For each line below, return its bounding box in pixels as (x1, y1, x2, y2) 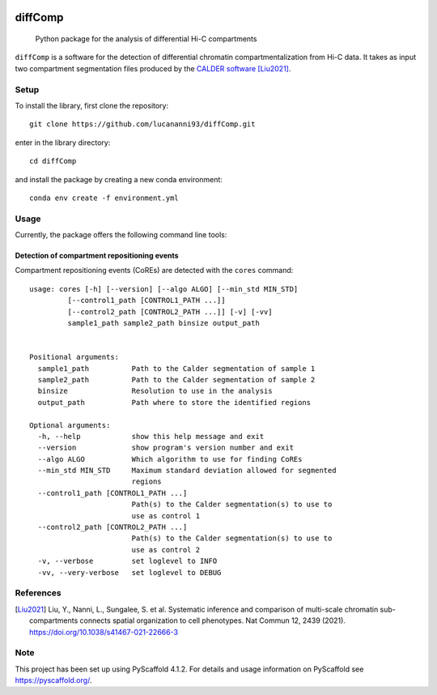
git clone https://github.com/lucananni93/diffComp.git (29, 120, 256, 129)
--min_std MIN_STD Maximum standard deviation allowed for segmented (37, 466, 337, 475)
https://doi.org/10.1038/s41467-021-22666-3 (29, 627, 178, 637)
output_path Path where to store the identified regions (37, 398, 312, 407)
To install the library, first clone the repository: (15, 100, 169, 110)
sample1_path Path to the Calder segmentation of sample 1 (37, 364, 316, 373)
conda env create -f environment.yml (29, 193, 180, 203)
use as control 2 (131, 545, 201, 554)
